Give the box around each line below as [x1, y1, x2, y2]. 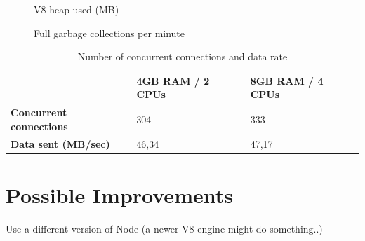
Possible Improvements [6, 180, 233, 209]
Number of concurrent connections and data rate [77, 49, 288, 64]
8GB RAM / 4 [250, 73, 324, 88]
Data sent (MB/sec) [11, 136, 110, 151]
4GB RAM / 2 [136, 73, 210, 88]
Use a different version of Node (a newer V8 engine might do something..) [6, 221, 323, 235]
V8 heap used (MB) [34, 2, 119, 16]
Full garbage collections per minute [34, 25, 185, 40]
